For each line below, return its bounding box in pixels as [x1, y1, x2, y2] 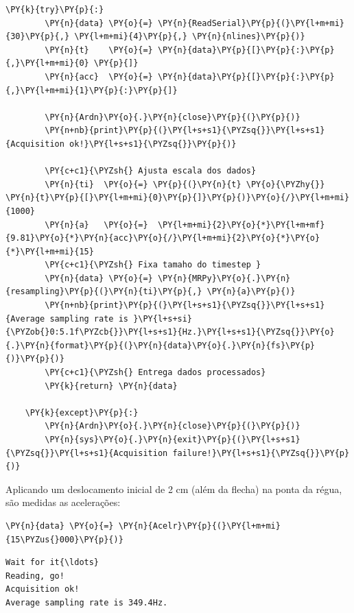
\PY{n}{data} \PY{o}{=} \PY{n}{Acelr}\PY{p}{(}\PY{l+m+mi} [5, 520, 281, 531]
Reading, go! [5, 570, 64, 581]
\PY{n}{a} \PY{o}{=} [45, 219, 148, 230]
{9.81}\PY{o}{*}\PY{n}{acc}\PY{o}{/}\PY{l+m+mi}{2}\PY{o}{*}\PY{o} [5, 233, 320, 243]
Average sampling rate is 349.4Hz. [5, 597, 168, 608]
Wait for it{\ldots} [5, 557, 99, 568]
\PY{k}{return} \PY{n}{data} [45, 381, 178, 391]
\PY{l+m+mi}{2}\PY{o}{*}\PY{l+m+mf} [157, 219, 325, 230]
